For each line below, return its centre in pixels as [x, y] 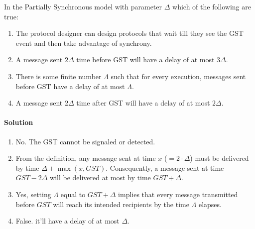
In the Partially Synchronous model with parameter [83, 6]
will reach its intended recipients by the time [121, 204]
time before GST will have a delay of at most [145, 59]
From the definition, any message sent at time [86, 158]
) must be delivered [219, 158]
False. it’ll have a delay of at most [67, 221]
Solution [19, 122]
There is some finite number [59, 76]
